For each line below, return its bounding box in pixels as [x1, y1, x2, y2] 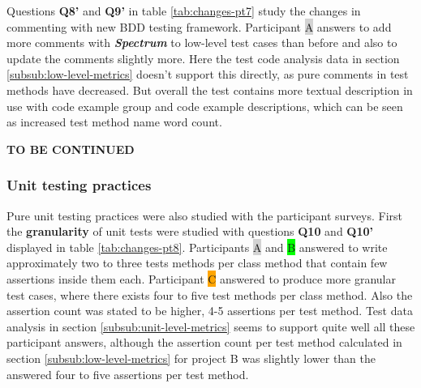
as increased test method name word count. [6, 113, 222, 130]
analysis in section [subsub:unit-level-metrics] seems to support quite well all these [6, 318, 415, 335]
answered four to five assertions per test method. [6, 365, 249, 382]
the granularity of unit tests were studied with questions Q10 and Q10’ [6, 223, 374, 240]
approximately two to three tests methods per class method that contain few [6, 254, 388, 271]
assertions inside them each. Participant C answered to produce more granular [6, 270, 396, 287]
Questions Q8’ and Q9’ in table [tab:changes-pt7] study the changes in [6, 2, 361, 19]
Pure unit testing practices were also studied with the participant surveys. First [6, 207, 403, 224]
